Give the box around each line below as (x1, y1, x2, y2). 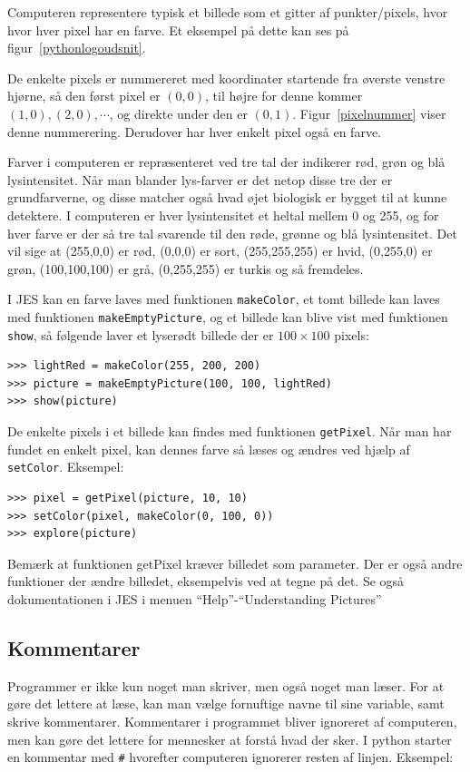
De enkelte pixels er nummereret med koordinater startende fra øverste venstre (7, 68, 446, 87)
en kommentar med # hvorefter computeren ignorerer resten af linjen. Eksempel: (7, 748, 454, 767)
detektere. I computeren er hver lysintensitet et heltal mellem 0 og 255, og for (7, 205, 439, 224)
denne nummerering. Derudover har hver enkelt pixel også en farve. (7, 122, 381, 141)
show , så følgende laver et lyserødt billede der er (7, 325, 274, 344)
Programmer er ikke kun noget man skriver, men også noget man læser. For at (7, 676, 445, 695)
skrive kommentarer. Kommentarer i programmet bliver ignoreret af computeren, (7, 711, 457, 730)
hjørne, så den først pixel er (7, 86, 161, 105)
